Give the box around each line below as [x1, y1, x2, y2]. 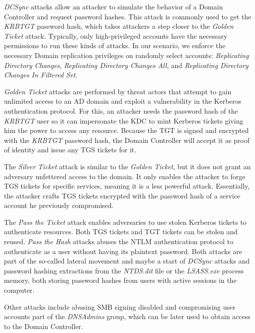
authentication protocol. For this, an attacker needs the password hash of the [4, 105, 238, 116]
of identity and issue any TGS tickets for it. [4, 144, 137, 155]
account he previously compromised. [4, 200, 114, 210]
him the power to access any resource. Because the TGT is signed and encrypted [4, 125, 249, 135]
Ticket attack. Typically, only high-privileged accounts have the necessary [4, 30, 228, 41]
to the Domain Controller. [4, 321, 83, 331]
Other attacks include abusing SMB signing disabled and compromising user [4, 301, 236, 312]
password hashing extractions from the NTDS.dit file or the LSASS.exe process [4, 265, 244, 275]
